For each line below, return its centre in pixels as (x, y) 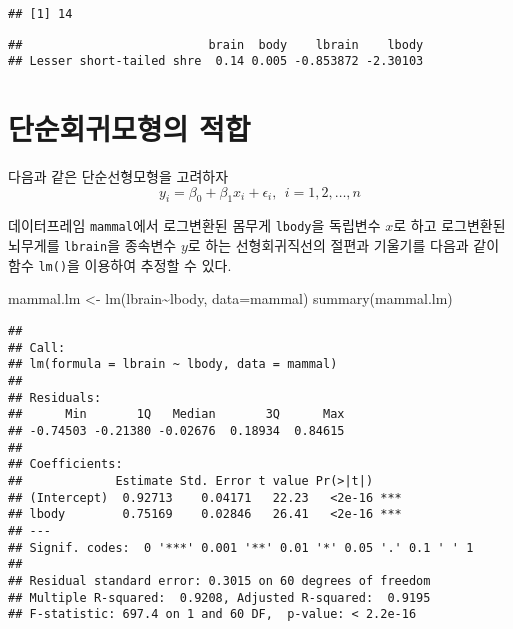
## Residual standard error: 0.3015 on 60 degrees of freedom (219, 580)
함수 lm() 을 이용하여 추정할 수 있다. (120, 264)
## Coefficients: (65, 464)
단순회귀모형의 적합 (129, 128)
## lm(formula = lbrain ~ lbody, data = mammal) (173, 364)
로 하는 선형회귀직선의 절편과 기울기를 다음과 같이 (343, 245)
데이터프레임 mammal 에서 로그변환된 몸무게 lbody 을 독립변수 (194, 225)
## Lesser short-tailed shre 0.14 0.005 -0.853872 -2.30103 (216, 61)
